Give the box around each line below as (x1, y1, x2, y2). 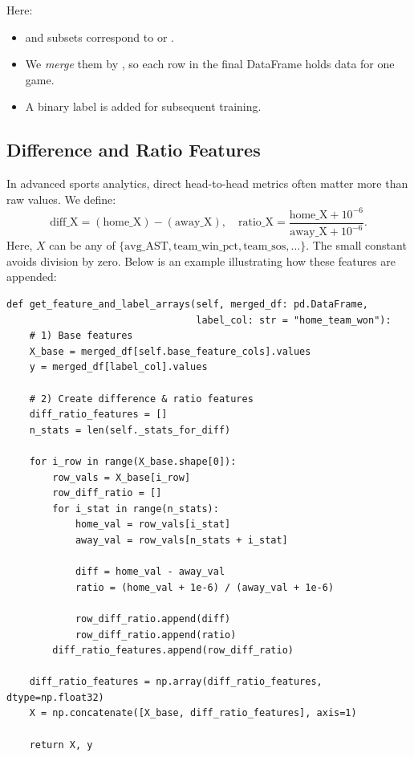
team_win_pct (173, 241, 238, 253)
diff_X (50, 217, 79, 229)
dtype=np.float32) (6, 691, 104, 703)
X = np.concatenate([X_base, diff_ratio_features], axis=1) (29, 707, 357, 719)
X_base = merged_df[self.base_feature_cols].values (29, 345, 311, 357)
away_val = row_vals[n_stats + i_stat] (75, 534, 288, 546)
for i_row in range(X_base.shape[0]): (29, 455, 237, 467)
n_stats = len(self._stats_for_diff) (29, 424, 231, 436)
